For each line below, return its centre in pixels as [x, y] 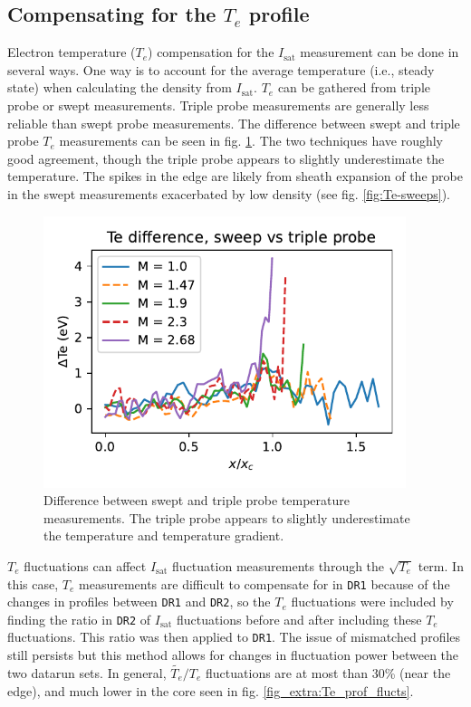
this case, [33, 583]
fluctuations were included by [372, 602]
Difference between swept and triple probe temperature [197, 500]
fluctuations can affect [85, 565]
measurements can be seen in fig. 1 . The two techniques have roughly [251, 141]
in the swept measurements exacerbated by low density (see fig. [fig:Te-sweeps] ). [229, 193]
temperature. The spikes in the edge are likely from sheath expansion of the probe [235, 176]
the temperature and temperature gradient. [164, 535]
